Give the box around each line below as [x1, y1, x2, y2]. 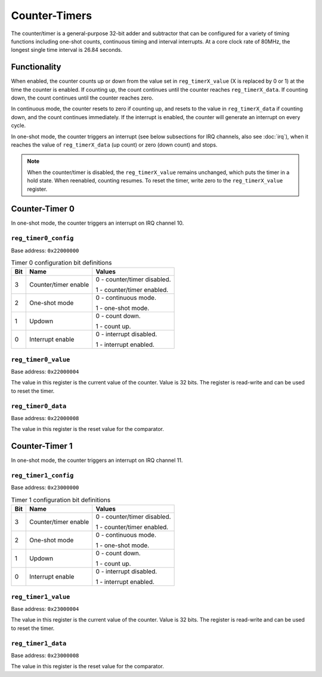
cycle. [11, 122, 26, 129]
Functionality [11, 62, 61, 72]
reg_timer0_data [11, 402, 67, 410]
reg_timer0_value [11, 355, 70, 364]
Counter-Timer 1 [11, 441, 73, 451]
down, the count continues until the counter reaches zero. [11, 94, 154, 101]
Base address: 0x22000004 [11, 368, 79, 375]
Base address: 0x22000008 [11, 415, 79, 422]
